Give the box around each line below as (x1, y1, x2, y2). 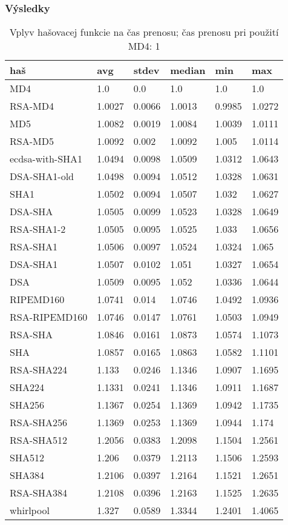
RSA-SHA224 (10, 363, 67, 377)
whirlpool (10, 503, 50, 518)
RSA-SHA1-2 (10, 222, 66, 236)
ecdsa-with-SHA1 (10, 152, 83, 166)
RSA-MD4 (10, 99, 54, 113)
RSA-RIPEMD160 (10, 310, 88, 324)
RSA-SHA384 (10, 486, 67, 500)
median (170, 63, 206, 78)
